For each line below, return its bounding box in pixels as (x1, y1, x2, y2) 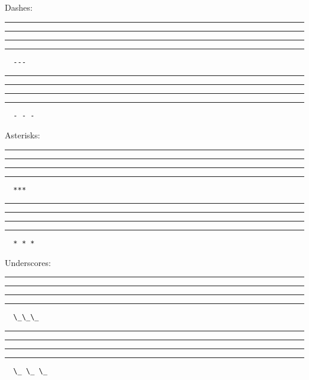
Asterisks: (5, 128, 40, 141)
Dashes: (5, 1, 33, 13)
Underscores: (5, 256, 51, 268)
